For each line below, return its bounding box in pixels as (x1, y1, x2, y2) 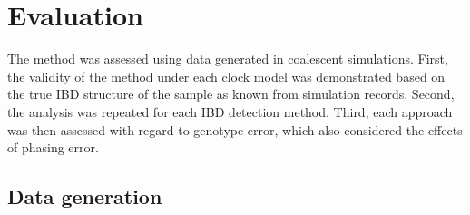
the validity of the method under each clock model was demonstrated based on (7, 66, 446, 85)
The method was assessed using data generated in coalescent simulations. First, (7, 49, 448, 68)
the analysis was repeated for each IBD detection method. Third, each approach (7, 102, 453, 121)
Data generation (7, 182, 162, 210)
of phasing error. (7, 138, 99, 157)
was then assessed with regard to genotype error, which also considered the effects (7, 120, 463, 139)
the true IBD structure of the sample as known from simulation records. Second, (7, 84, 455, 103)
